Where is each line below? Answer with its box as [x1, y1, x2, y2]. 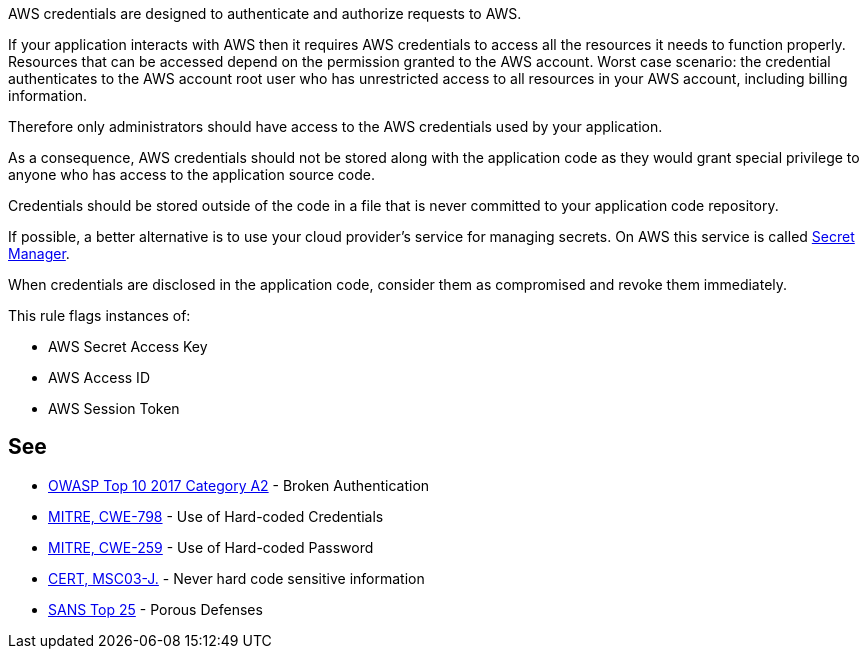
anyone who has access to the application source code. [8, 166, 376, 183]
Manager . [8, 245, 70, 262]
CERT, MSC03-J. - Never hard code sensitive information [48, 569, 425, 587]
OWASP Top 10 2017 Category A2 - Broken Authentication [48, 476, 430, 494]
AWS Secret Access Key [48, 338, 208, 355]
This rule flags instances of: [8, 307, 191, 324]
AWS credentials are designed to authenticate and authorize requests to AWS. [8, 5, 522, 22]
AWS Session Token [48, 400, 180, 417]
